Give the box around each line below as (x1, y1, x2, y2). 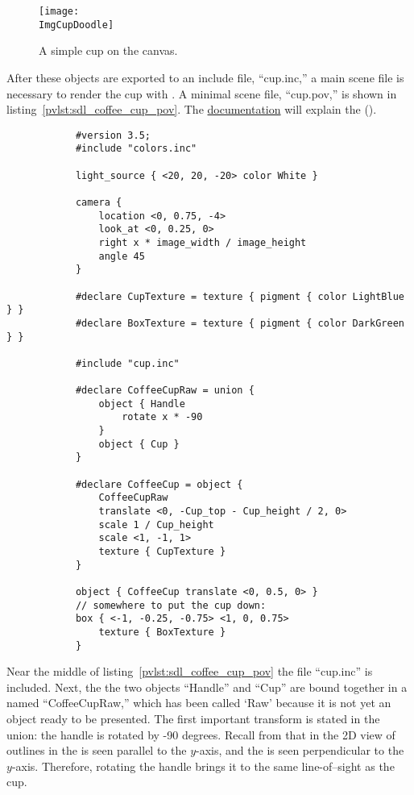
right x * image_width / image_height (98, 236, 307, 248)
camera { (75, 196, 122, 208)
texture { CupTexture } (98, 546, 226, 558)
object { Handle (98, 397, 185, 410)
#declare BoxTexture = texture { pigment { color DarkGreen (75, 317, 404, 329)
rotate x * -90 (122, 411, 203, 423)
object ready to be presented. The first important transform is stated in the (6, 710, 380, 727)
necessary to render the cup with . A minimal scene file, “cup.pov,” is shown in (6, 85, 397, 102)
